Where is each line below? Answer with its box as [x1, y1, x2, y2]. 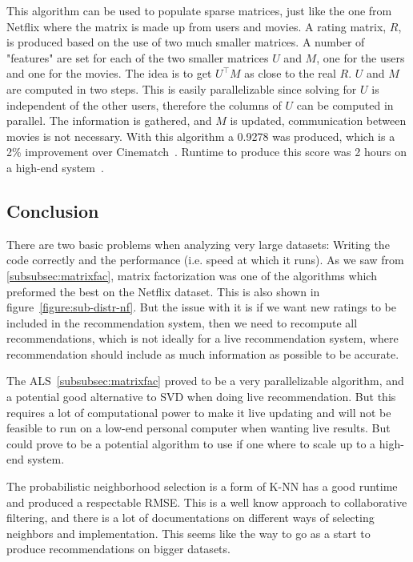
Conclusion [6, 198, 99, 223]
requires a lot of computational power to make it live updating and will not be [6, 403, 391, 420]
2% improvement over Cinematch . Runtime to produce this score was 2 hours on [6, 143, 407, 160]
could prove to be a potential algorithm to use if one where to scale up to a [6, 435, 376, 452]
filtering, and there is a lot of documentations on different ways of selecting [6, 509, 375, 526]
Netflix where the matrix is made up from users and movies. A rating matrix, [6, 18, 387, 34]
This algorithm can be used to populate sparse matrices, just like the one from [6, 2, 392, 18]
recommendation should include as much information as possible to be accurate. [6, 345, 399, 362]
